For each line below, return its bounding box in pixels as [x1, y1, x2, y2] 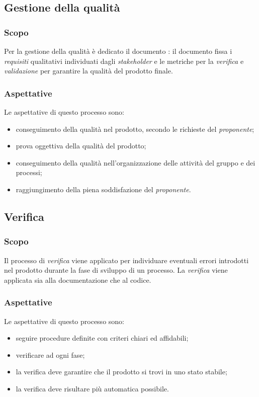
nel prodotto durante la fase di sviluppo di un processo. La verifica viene [4, 265, 228, 275]
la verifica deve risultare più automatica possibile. [16, 383, 169, 393]
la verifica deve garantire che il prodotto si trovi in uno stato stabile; [16, 366, 227, 377]
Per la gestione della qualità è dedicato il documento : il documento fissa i [4, 46, 232, 56]
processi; [16, 167, 42, 178]
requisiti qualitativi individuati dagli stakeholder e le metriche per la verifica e [4, 55, 244, 66]
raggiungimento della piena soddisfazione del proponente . [16, 184, 191, 194]
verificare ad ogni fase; [16, 349, 85, 360]
